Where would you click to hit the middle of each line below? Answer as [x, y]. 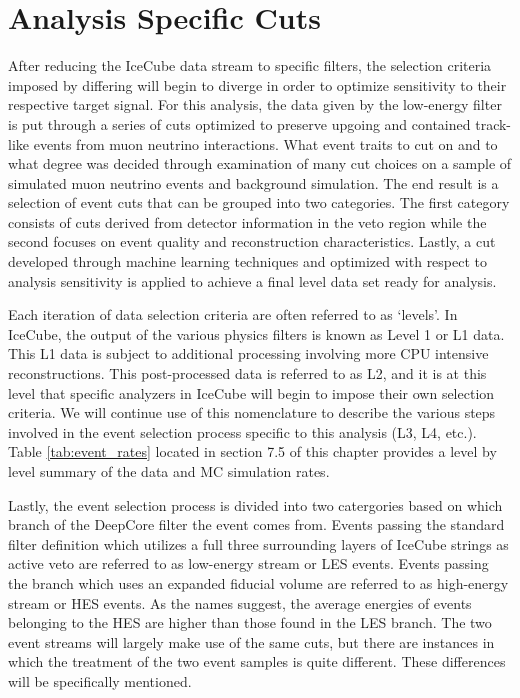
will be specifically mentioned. [100, 680]
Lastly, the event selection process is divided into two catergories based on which [255, 504]
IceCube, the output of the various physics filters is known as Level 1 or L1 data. [256, 333]
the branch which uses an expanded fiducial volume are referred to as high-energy [258, 582]
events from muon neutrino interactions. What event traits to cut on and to [265, 143]
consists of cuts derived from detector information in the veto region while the [247, 221]
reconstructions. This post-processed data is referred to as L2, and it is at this [247, 373]
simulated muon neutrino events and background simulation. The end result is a [253, 182]
